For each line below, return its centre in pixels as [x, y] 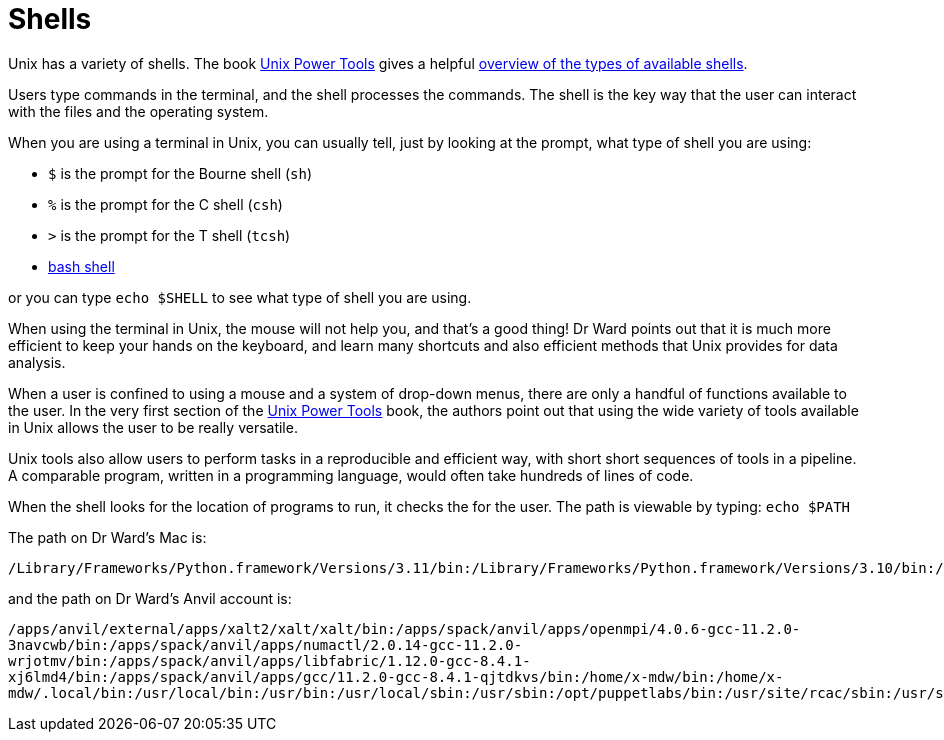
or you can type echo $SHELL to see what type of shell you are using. [240, 297]
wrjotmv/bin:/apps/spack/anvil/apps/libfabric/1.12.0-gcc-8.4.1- [269, 660]
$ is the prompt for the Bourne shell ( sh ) [180, 173]
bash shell [81, 266]
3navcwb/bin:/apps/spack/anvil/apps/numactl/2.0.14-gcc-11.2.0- [265, 644]
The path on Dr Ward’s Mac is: [107, 537]
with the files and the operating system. [138, 111]
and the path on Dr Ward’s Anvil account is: [150, 598]
